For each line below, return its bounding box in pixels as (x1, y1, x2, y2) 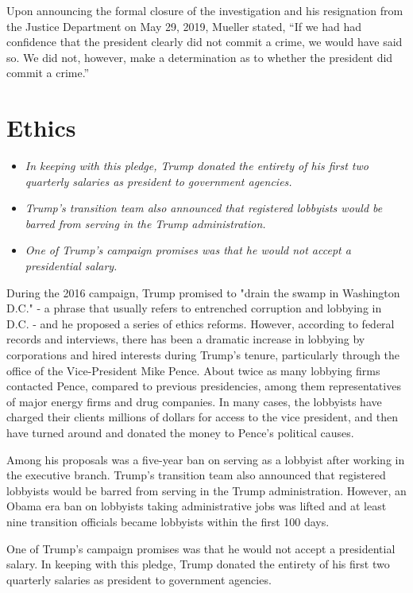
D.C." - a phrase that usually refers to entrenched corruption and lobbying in (6, 300, 382, 316)
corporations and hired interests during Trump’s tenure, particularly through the (6, 347, 400, 363)
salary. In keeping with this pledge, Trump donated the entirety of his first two (6, 556, 390, 572)
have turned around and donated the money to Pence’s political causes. (6, 424, 354, 440)
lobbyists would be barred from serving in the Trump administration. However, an (6, 482, 407, 498)
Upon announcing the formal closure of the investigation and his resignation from (6, 2, 403, 18)
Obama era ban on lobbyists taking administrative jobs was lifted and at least (6, 498, 387, 514)
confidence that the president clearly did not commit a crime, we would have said (6, 33, 403, 50)
